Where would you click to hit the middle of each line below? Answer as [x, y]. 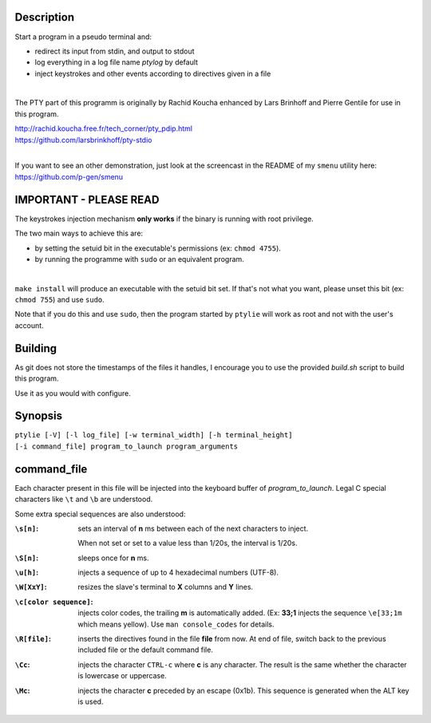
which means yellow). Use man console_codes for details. [176, 624]
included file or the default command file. [145, 650]
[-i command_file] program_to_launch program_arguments [127, 446]
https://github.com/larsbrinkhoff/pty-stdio [83, 140]
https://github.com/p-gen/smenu [69, 176]
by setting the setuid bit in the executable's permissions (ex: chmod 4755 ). [158, 248]
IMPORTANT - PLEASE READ [87, 200]
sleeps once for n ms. [113, 558]
